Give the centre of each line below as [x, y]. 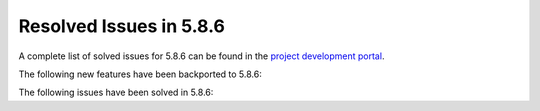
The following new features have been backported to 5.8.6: [140, 74]
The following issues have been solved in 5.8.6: [116, 92]
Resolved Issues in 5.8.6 [121, 26]
